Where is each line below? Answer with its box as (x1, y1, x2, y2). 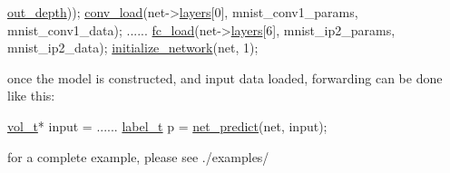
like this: (7, 86, 55, 105)
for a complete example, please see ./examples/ (7, 147, 269, 166)
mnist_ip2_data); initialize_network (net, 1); (7, 38, 259, 57)
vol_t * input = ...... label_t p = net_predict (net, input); (7, 116, 328, 135)
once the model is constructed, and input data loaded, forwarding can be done (7, 68, 443, 87)
